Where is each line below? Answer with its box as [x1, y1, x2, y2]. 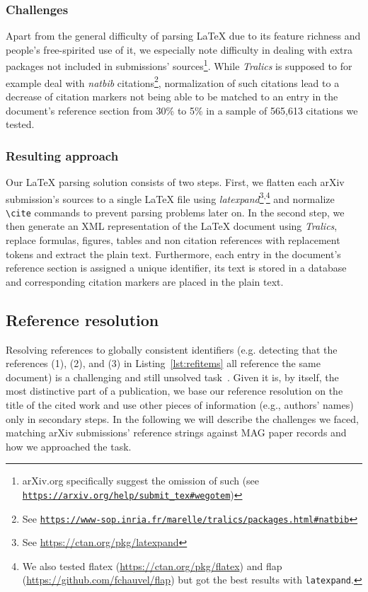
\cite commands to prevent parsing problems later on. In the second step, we [6, 204, 345, 219]
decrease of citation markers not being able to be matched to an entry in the [6, 88, 338, 103]
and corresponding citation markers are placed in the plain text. [6, 274, 284, 289]
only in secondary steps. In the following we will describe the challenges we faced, [6, 411, 359, 426]
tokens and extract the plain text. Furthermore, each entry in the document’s [6, 246, 341, 261]
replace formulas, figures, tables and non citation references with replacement [6, 233, 340, 247]
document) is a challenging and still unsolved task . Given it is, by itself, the [6, 369, 339, 384]
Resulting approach [6, 146, 119, 164]
